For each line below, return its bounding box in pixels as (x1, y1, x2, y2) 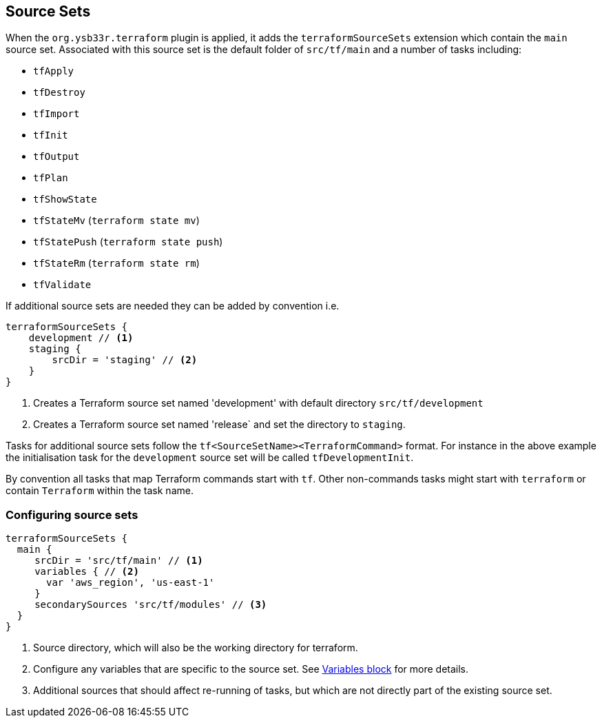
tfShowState (33, 194, 97, 205)
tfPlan (33, 172, 68, 184)
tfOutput (33, 151, 80, 163)
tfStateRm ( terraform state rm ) (33, 257, 200, 269)
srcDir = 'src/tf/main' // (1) (34, 555, 203, 567)
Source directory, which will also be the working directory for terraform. (33, 642, 358, 654)
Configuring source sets (6, 507, 138, 522)
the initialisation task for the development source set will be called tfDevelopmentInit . (6, 451, 414, 464)
